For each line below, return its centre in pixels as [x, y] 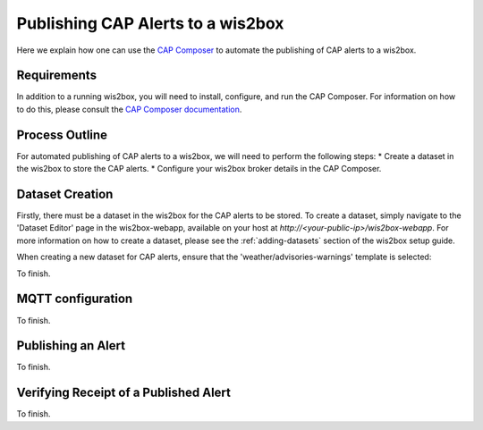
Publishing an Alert [71, 346]
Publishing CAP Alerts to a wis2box [150, 23]
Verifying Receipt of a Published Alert [124, 393]
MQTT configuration [75, 299]
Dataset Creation [65, 194]
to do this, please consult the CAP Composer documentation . [129, 109]
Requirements [57, 76]
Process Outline [62, 135]
